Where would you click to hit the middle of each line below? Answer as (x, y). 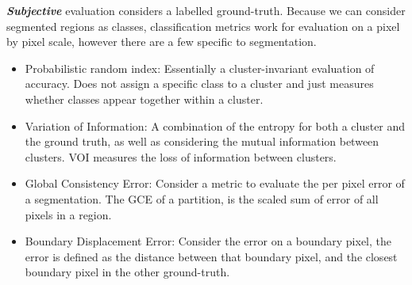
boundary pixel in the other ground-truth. (127, 272)
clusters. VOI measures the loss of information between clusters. (181, 156)
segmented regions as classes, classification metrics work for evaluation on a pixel (203, 26)
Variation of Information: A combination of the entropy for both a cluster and (215, 125)
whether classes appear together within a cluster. (144, 99)
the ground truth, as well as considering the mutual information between (202, 141)
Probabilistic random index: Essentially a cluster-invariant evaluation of (200, 68)
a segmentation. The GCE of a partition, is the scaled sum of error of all (202, 198)
